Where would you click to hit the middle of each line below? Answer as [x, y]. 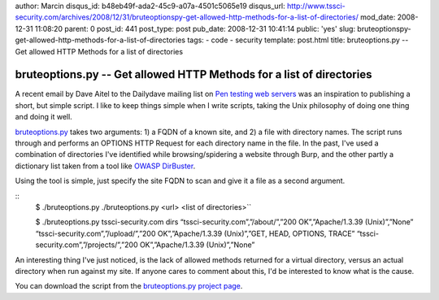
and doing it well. [43, 117]
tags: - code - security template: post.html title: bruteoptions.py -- [298, 40]
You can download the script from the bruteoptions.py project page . [129, 286]
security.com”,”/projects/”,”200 [87, 245]
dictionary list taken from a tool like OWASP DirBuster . [105, 166]
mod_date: [378, 17]
